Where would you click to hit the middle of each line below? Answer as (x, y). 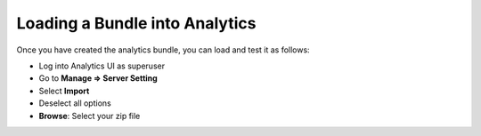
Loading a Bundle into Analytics (136, 23)
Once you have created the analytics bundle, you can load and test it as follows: (163, 50)
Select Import (64, 91)
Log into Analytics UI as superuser (102, 66)
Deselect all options (75, 103)
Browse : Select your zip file (90, 116)
